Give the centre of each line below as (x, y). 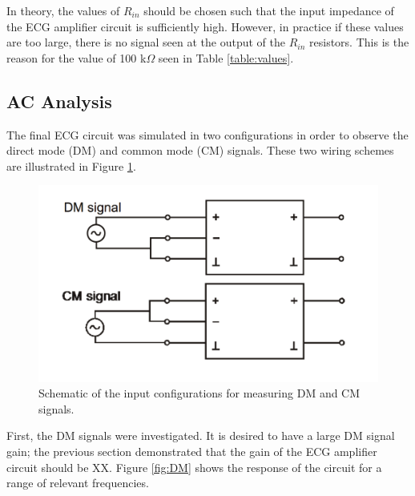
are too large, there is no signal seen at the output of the (146, 42)
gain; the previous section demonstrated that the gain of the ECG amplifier (192, 452)
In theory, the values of (63, 10)
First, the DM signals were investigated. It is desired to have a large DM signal (201, 436)
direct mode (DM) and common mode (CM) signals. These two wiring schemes (200, 150)
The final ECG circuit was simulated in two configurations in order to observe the (207, 134)
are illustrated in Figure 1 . (71, 165)
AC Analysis (59, 101)
